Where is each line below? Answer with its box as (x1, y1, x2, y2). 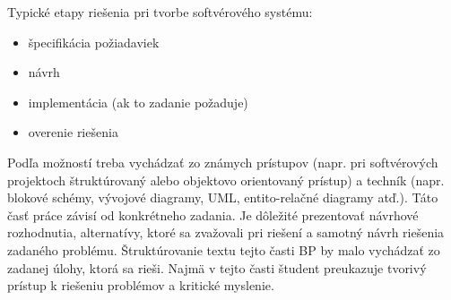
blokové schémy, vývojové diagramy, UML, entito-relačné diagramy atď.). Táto (7, 188, 438, 207)
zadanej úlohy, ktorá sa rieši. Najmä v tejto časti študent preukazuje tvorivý (7, 258, 427, 277)
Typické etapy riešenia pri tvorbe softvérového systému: (7, 3, 313, 21)
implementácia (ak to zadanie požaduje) (28, 92, 248, 111)
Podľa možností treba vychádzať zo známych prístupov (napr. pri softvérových (7, 152, 438, 171)
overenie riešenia (28, 123, 118, 141)
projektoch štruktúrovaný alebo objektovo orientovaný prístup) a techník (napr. (7, 170, 445, 189)
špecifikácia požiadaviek (28, 32, 160, 51)
